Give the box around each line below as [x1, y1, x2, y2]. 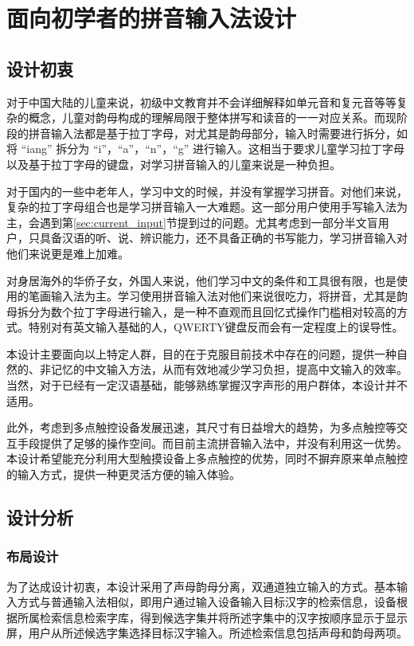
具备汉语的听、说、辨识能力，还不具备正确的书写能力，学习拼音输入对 [39, 229, 408, 246]
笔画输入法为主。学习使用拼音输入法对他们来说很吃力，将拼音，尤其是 [28, 288, 396, 304]
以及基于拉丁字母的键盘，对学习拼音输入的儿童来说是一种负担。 [6, 155, 341, 172]
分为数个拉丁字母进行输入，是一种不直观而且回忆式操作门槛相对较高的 [28, 303, 396, 319]
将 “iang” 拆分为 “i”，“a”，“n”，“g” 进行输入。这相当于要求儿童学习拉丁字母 [6, 140, 405, 157]
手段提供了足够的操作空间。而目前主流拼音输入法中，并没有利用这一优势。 [17, 434, 408, 451]
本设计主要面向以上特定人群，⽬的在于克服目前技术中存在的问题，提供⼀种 [6, 345, 396, 362]
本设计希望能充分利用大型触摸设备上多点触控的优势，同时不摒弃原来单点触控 [6, 450, 408, 467]
